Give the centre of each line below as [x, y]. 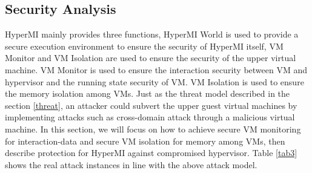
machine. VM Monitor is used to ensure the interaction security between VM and [156, 69]
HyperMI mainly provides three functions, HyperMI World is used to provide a [152, 34]
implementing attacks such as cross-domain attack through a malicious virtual [150, 117]
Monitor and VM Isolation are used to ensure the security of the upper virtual [151, 58]
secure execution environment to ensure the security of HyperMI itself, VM [144, 46]
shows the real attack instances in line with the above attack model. [131, 164]
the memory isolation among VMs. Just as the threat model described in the [148, 93]
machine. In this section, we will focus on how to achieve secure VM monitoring [153, 129]
